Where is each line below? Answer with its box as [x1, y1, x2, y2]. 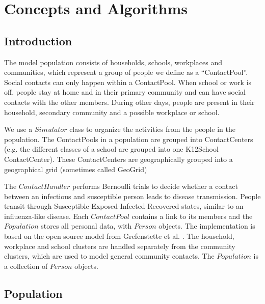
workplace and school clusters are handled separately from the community [4, 240, 235, 251]
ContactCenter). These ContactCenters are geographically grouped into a [4, 153, 233, 164]
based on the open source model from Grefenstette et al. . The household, [4, 231, 234, 241]
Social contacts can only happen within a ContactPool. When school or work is [4, 76, 252, 87]
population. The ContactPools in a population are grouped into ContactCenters [4, 133, 253, 144]
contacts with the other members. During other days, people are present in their [4, 96, 255, 107]
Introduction [4, 33, 72, 48]
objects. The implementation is [158, 220, 255, 231]
